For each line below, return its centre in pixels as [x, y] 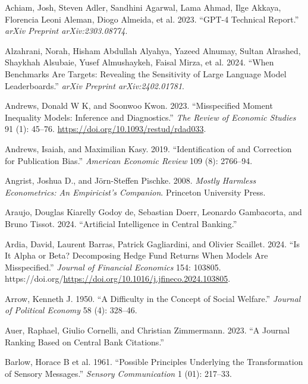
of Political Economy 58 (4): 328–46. [71, 310]
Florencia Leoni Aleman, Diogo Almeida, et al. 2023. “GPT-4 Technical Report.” [152, 19]
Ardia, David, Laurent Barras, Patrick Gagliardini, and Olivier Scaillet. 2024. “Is [153, 243]
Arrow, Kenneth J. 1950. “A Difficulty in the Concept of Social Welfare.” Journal [153, 298]
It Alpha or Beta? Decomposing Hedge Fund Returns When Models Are [136, 255]
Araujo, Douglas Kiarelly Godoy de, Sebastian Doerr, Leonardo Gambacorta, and [153, 212]
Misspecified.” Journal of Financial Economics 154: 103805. [113, 267]
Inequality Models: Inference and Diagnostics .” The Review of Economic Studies [150, 117]
